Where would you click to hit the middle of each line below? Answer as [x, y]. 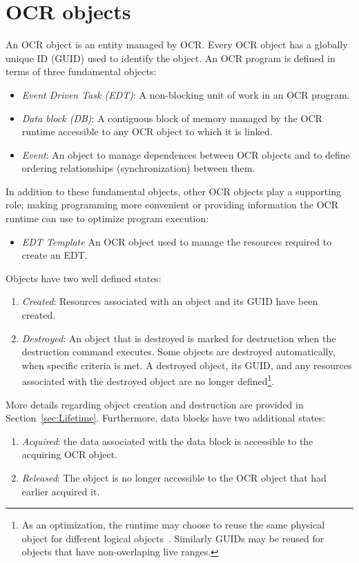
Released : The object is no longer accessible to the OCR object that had [174, 478]
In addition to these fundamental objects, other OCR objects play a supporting [173, 191]
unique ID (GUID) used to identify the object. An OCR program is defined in [171, 58]
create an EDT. [55, 255]
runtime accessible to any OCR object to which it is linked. [147, 131]
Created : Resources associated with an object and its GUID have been [170, 301]
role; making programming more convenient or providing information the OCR [172, 205]
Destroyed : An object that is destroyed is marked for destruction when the [179, 338]
